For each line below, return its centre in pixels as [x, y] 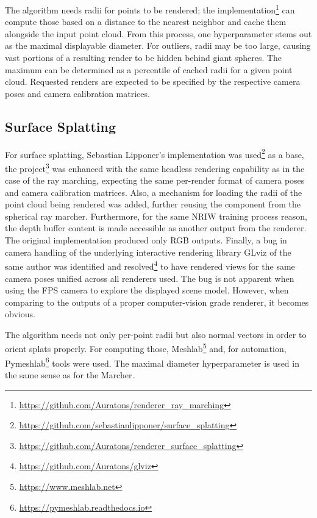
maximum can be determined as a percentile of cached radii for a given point [149, 69]
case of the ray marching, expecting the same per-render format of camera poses [155, 180]
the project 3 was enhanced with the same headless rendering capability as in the [155, 167]
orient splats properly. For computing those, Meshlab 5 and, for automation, [146, 348]
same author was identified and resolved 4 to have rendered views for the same [150, 265]
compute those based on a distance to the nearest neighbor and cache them [146, 22]
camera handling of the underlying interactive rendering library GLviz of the [148, 252]
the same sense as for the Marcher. [70, 374]
